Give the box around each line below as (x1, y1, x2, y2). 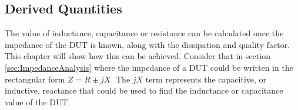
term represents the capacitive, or (145, 73, 267, 85)
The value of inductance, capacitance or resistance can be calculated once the (5, 27, 284, 39)
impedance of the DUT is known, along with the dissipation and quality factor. (5, 38, 290, 50)
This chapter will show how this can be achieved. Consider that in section (5, 50, 270, 62)
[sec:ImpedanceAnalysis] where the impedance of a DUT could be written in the (5, 61, 293, 73)
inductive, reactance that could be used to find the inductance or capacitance (5, 84, 283, 97)
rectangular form (5, 73, 65, 85)
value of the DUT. (5, 95, 71, 108)
